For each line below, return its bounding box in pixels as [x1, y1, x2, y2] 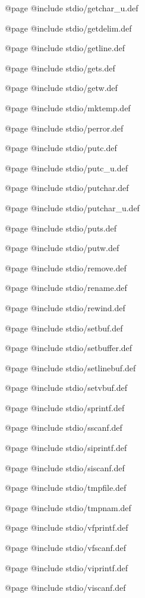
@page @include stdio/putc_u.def [5, 161, 128, 174]
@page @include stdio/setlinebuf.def [5, 361, 136, 374]
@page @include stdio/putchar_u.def [5, 201, 140, 214]
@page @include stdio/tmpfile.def [5, 481, 127, 494]
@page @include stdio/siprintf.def [5, 442, 127, 454]
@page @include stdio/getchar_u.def [5, 2, 138, 14]
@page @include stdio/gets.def [5, 61, 115, 74]
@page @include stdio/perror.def [5, 121, 124, 134]
